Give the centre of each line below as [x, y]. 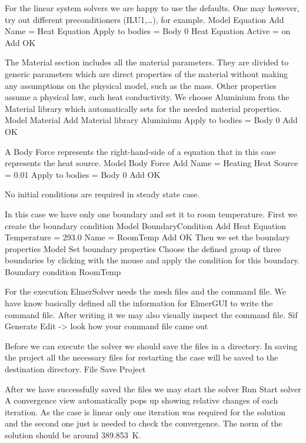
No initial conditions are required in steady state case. [102, 194]
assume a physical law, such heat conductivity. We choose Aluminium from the [147, 97]
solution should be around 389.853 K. [73, 435]
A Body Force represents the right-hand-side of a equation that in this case [140, 151]
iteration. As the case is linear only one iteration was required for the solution [145, 411]
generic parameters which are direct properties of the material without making [147, 73]
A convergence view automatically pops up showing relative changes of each [142, 400]
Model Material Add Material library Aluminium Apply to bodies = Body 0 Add [151, 120]
